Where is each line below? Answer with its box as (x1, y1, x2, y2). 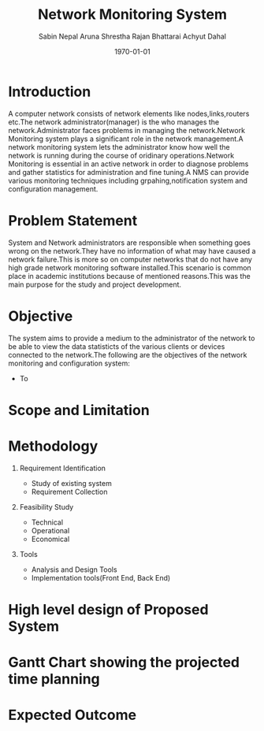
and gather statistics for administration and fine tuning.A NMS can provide (8, 167, 250, 176)
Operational (31, 525, 70, 535)
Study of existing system (31, 478, 112, 488)
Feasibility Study (19, 502, 74, 511)
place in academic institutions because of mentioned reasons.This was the (8, 271, 251, 280)
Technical (31, 518, 64, 527)
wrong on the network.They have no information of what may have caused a (8, 246, 256, 255)
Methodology (8, 437, 99, 455)
